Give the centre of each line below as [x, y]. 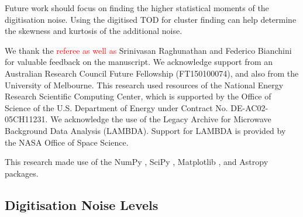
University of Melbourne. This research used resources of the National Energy [144, 85]
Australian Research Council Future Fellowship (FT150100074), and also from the [152, 73]
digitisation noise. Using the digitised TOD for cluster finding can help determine [151, 19]
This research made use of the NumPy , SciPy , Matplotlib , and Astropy [137, 162]
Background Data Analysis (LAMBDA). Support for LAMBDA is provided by [145, 130]
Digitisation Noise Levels [82, 204]
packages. [22, 173]
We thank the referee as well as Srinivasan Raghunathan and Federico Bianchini [148, 50]
